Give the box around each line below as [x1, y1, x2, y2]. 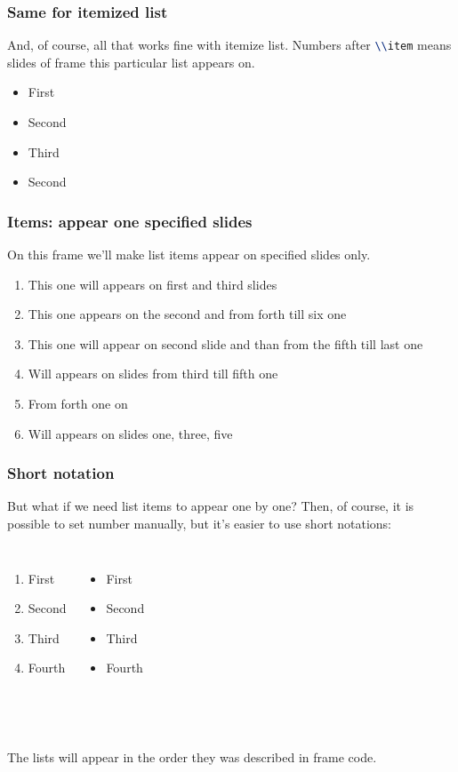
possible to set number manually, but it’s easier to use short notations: [7, 514, 392, 533]
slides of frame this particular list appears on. [7, 52, 255, 71]
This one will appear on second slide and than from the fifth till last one [28, 334, 423, 353]
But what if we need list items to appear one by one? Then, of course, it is [7, 497, 414, 515]
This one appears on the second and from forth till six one [28, 305, 347, 323]
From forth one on [28, 394, 128, 413]
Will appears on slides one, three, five [28, 424, 233, 442]
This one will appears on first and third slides [28, 275, 277, 293]
